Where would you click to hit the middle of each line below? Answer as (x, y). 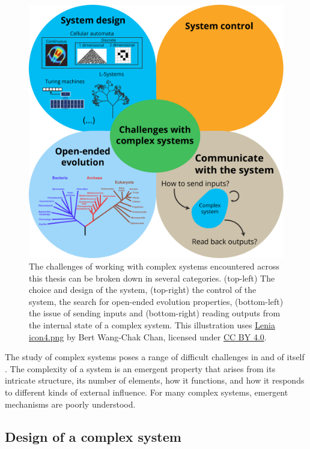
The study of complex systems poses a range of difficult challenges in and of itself (155, 357)
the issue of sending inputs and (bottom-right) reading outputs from (155, 313)
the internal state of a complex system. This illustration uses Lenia (152, 325)
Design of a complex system (93, 436)
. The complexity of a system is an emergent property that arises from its (140, 368)
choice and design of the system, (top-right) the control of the (143, 290)
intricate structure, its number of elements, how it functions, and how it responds (155, 380)
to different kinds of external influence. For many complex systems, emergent (147, 392)
